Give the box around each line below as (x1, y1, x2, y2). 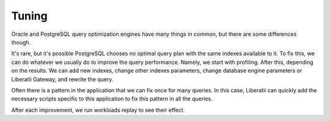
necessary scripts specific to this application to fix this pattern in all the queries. (11, 95, 213, 103)
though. (11, 38, 31, 46)
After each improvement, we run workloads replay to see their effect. (11, 106, 185, 114)
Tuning (11, 9, 48, 22)
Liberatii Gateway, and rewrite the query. (11, 75, 114, 83)
